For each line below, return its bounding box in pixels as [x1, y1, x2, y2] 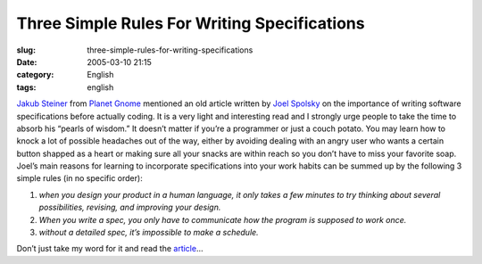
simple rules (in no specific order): [16, 173, 143, 184]
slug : [16, 45, 36, 55]
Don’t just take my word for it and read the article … [16, 243, 204, 254]
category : [16, 70, 54, 80]
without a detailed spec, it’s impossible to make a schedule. [38, 227, 259, 238]
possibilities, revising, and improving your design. [38, 202, 221, 213]
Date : [16, 56, 37, 67]
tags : [16, 81, 37, 93]
